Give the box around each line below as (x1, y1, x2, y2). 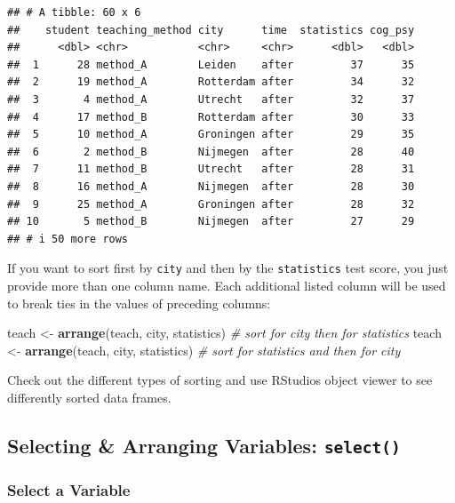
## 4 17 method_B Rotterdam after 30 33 (7, 110, 415, 124)
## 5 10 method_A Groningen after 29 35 (7, 128, 415, 141)
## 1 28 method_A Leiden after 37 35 (7, 58, 415, 71)
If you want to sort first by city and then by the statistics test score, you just (7, 259, 449, 277)
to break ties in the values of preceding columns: (7, 293, 271, 312)
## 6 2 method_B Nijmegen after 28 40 (7, 145, 415, 158)
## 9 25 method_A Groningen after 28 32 (7, 197, 415, 211)
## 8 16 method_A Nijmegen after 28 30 (7, 180, 415, 193)
